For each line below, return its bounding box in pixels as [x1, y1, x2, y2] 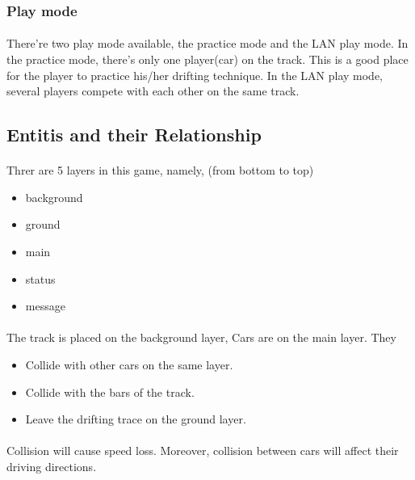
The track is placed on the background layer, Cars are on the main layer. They [6, 329, 396, 346]
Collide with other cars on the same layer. [25, 356, 233, 373]
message [25, 297, 65, 314]
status [25, 270, 56, 287]
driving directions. [6, 457, 97, 474]
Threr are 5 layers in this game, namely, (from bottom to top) [6, 162, 314, 179]
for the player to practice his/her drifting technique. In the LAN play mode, [6, 66, 383, 83]
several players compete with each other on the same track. [6, 82, 300, 99]
